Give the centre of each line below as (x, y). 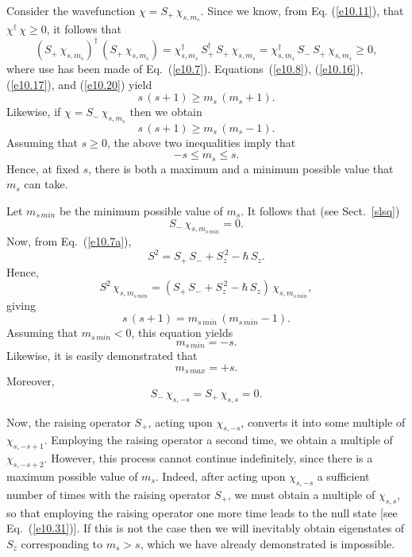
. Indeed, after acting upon (220, 476)
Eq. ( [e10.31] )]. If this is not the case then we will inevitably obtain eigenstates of (206, 528)
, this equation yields (182, 333)
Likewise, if (34, 112)
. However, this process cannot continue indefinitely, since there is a (208, 458)
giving (21, 305)
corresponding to (62, 543)
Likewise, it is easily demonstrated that (102, 356)
